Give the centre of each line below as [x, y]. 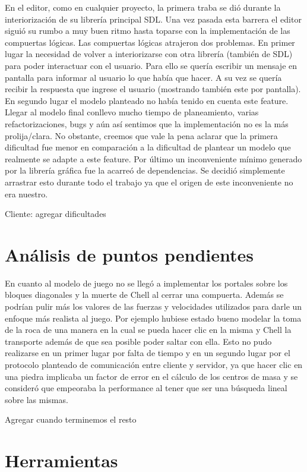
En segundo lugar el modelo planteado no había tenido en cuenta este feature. [147, 100]
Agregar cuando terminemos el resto [71, 419]
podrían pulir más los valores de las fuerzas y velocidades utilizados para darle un [153, 306]
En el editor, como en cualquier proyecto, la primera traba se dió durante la [143, 7]
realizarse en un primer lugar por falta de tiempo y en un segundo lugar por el [148, 353]
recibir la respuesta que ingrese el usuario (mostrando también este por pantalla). [153, 89]
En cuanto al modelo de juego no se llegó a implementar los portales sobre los [146, 283]
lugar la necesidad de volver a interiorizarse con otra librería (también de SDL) [149, 54]
